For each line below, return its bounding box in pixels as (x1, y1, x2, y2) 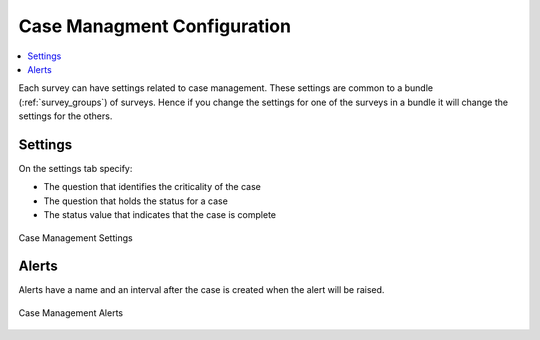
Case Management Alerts (18, 306, 124, 319)
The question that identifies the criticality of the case (43, 181, 262, 193)
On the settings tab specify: (18, 163, 133, 175)
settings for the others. (18, 110, 113, 122)
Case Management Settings (18, 231, 134, 244)
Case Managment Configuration (18, 15, 292, 37)
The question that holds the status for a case (43, 195, 229, 207)
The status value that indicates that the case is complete (43, 209, 277, 221)
